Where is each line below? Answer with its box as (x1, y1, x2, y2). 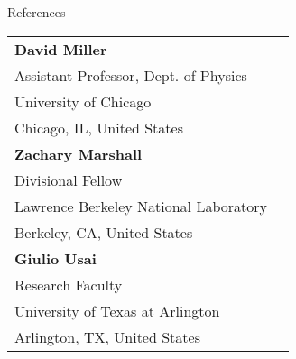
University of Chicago (14, 90, 152, 112)
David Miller (14, 38, 107, 60)
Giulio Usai (14, 247, 97, 269)
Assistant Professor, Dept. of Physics (14, 64, 247, 86)
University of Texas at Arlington (14, 299, 220, 321)
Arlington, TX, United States (14, 326, 200, 347)
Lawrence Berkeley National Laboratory (14, 195, 267, 216)
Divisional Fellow (14, 169, 123, 190)
